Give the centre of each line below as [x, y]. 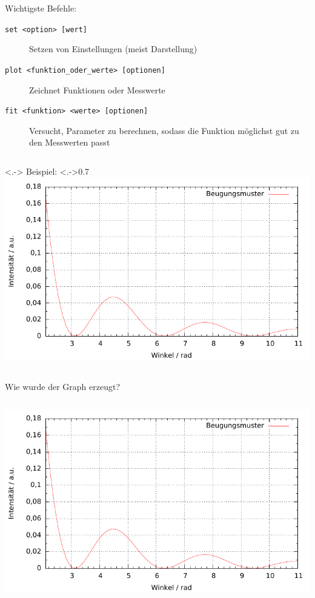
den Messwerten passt [70, 142]
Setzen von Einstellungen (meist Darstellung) [113, 49]
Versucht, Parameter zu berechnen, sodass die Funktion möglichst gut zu [164, 130]
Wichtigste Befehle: [41, 8]
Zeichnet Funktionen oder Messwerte [97, 89]
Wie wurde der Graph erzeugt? [63, 386]
